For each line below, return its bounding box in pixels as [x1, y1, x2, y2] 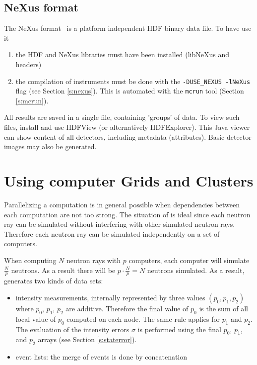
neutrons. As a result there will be [11, 265, 116, 275]
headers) [15, 59, 42, 69]
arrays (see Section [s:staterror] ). [38, 334, 137, 345]
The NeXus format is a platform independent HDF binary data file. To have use [4, 23, 252, 33]
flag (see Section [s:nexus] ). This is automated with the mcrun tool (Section [15, 86, 244, 96]
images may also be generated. [4, 141, 97, 152]
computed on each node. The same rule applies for [66, 313, 220, 324]
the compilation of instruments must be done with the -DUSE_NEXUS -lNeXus [15, 76, 251, 86]
